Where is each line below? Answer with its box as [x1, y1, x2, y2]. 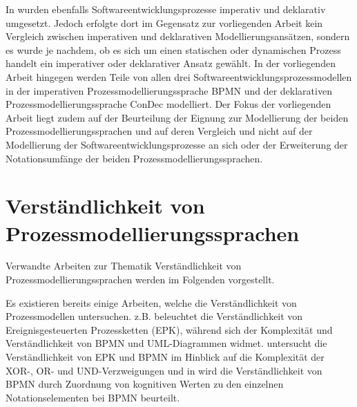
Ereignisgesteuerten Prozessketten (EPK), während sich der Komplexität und [6, 322, 333, 337]
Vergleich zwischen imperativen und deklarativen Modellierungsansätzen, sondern [6, 29, 350, 44]
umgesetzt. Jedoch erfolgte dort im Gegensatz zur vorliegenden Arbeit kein [6, 15, 323, 30]
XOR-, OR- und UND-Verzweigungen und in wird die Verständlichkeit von [6, 363, 322, 377]
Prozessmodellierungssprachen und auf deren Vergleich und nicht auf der [6, 124, 313, 138]
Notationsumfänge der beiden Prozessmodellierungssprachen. [6, 151, 263, 165]
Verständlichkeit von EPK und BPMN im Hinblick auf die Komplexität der [6, 350, 325, 363]
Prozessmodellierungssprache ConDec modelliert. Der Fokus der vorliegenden [6, 97, 331, 111]
